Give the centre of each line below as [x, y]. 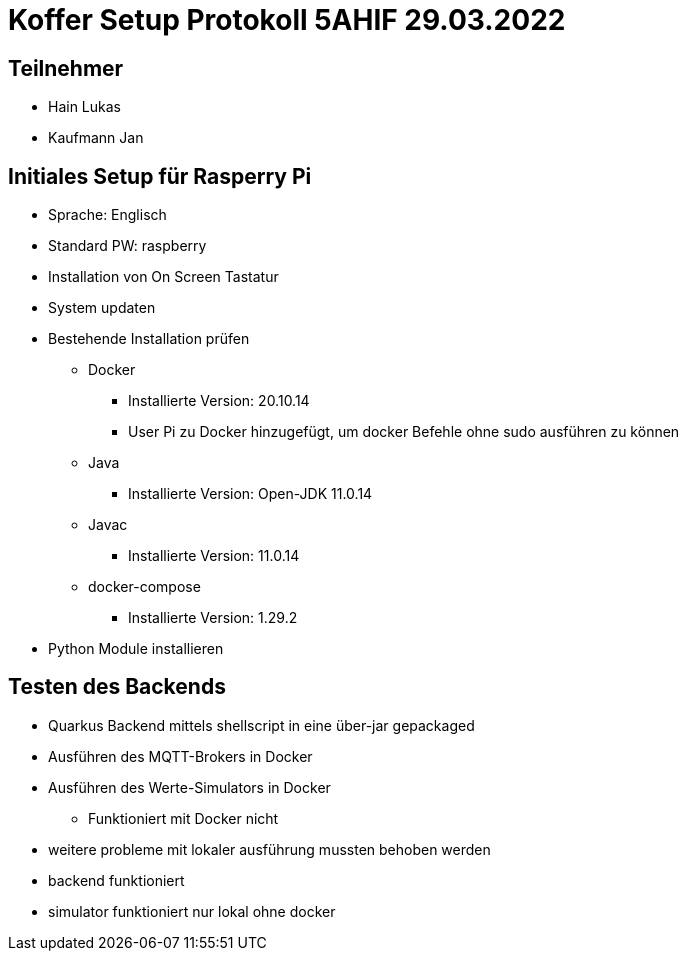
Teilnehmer [66, 68]
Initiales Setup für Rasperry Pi [160, 176]
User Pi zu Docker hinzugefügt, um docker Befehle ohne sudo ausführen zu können [404, 432]
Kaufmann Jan [96, 138]
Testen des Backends [117, 687]
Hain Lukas [84, 107]
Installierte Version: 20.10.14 [219, 401]
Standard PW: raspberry [127, 246]
